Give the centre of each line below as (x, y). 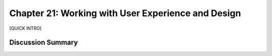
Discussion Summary (44, 43)
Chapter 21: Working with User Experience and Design (125, 13)
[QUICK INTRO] (25, 28)
